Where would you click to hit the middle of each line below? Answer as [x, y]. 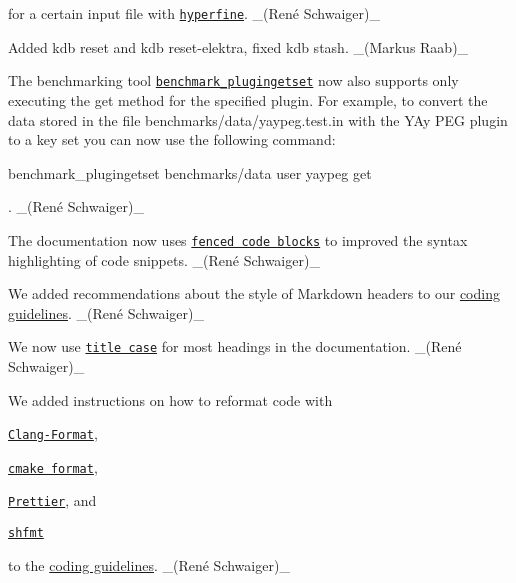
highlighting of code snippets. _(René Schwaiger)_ [164, 259]
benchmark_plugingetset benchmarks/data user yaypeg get [190, 172]
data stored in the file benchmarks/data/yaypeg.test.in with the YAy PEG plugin [258, 119]
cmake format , [53, 466]
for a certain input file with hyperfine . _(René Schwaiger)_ [194, 13]
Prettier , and [52, 500]
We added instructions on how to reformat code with [170, 399]
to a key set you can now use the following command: [172, 139]
